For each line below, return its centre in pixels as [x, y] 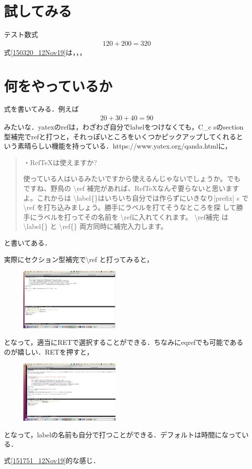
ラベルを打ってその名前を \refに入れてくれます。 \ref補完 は [133, 216]
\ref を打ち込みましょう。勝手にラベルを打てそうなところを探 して [130, 207]
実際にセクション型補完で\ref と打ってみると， [79, 259]
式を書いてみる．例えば [41, 109]
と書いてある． [28, 243]
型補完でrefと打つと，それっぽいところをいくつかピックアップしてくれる [120, 136]
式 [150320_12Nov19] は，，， [45, 52]
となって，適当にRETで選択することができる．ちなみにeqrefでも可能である [124, 342]
